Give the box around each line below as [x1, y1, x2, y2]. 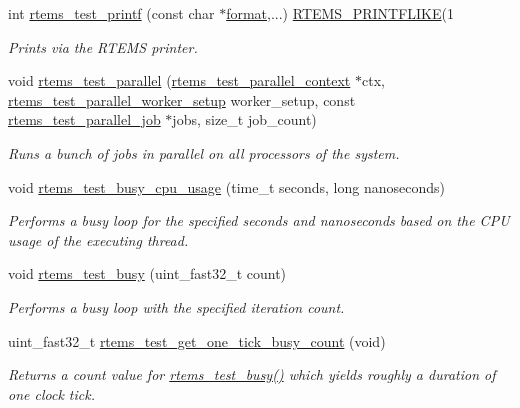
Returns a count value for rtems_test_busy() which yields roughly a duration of [8, 364, 496, 385]
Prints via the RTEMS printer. [8, 36, 198, 57]
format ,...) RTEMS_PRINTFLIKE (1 [226, 3, 454, 23]
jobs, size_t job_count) [172, 109, 317, 130]
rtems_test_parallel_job [8, 109, 161, 130]
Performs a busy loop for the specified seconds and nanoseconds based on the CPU [8, 210, 510, 231]
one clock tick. [8, 383, 95, 404]
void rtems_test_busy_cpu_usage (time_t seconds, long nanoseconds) [8, 176, 445, 197]
